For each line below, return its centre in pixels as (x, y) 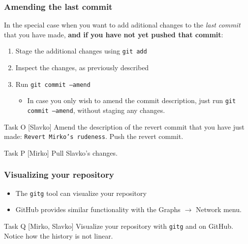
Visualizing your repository (59, 175)
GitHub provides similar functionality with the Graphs (98, 209)
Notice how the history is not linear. (59, 235)
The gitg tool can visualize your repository (81, 193)
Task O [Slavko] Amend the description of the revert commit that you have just (124, 126)
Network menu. (218, 209)
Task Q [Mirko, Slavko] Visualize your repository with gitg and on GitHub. (119, 226)
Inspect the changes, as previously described (82, 68)
